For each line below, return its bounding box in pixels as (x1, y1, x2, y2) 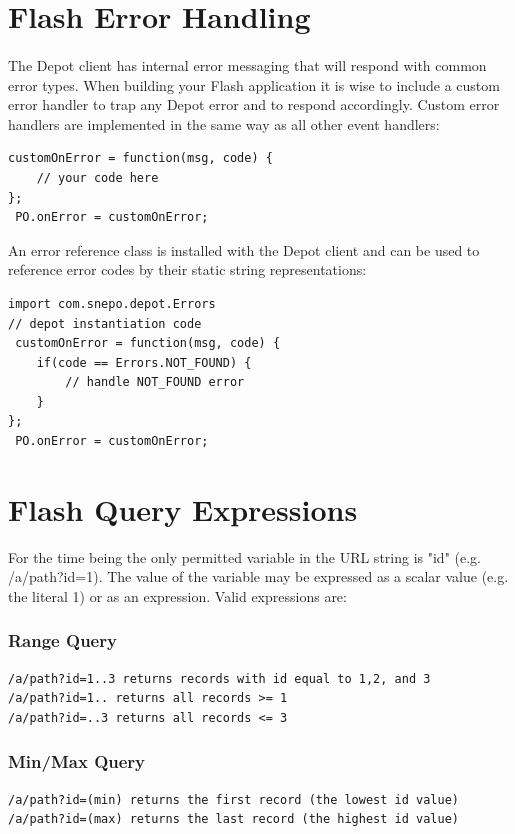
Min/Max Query (8, 749, 146, 774)
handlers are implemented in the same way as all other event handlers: (8, 113, 440, 134)
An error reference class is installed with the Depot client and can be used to (8, 239, 480, 260)
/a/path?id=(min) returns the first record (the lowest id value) (8, 792, 460, 807)
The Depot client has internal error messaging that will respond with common (8, 54, 487, 75)
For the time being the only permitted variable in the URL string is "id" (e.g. (8, 546, 481, 567)
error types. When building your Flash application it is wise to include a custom (8, 74, 500, 95)
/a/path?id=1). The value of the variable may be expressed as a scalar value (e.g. (8, 566, 509, 587)
